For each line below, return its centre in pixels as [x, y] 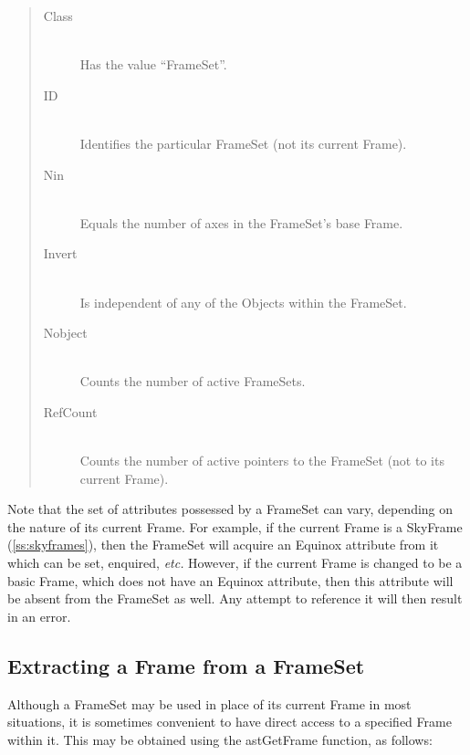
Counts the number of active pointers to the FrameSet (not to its [262, 461]
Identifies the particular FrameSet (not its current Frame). [243, 143]
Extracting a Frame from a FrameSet [186, 665]
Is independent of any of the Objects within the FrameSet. [243, 302]
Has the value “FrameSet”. [153, 64]
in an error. [39, 616]
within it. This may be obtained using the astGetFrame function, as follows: [220, 739]
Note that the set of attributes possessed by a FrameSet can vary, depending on [230, 509]
